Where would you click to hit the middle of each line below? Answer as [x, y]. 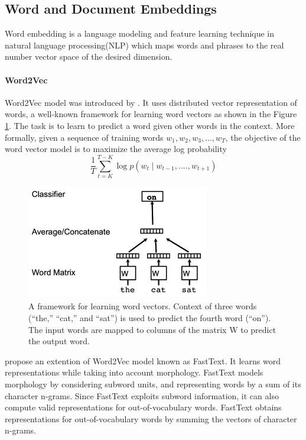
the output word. [59, 341]
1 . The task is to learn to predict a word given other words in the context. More [150, 125]
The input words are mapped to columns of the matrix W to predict [152, 329]
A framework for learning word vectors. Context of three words [143, 306]
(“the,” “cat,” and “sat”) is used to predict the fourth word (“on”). [150, 318]
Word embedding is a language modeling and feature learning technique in [140, 33]
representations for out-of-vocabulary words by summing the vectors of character [151, 418]
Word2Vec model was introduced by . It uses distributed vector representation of [151, 102]
